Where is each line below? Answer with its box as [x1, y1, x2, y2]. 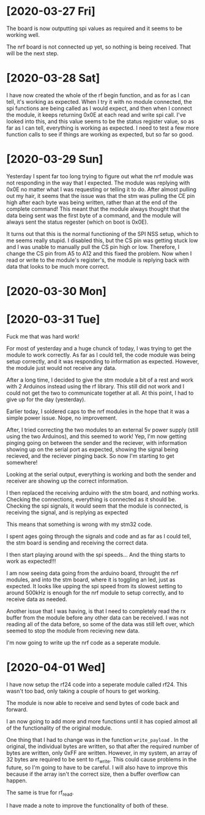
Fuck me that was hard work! [6, 333, 80, 340]
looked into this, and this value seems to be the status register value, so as [6, 117, 195, 125]
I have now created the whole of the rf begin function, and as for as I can [6, 91, 190, 99]
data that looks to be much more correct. [6, 262, 110, 270]
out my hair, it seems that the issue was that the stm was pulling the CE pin [6, 192, 195, 199]
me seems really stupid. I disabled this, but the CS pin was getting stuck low [6, 237, 198, 244]
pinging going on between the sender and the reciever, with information [6, 439, 187, 446]
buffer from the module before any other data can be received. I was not [6, 613, 189, 621]
